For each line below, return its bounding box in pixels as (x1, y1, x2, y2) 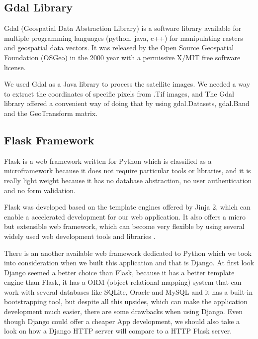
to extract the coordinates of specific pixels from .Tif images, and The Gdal (4, 88, 234, 99)
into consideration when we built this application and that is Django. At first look (4, 257, 255, 268)
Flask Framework (4, 132, 94, 147)
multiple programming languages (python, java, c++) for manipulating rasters (4, 32, 243, 43)
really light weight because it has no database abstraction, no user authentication (4, 175, 252, 185)
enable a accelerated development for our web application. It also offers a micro (4, 211, 246, 222)
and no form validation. (4, 185, 76, 195)
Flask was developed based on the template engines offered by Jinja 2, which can (4, 202, 251, 212)
